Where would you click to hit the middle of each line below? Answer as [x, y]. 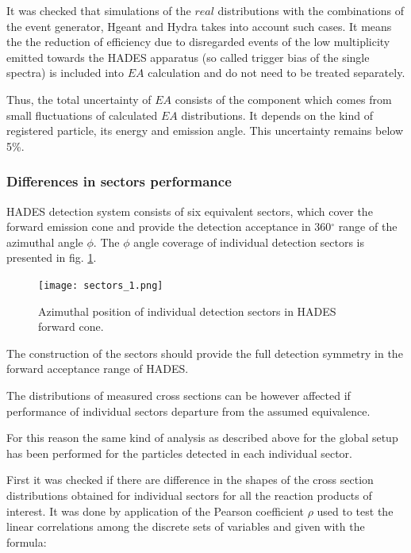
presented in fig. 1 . [52, 257]
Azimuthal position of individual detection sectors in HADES [187, 311]
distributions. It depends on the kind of [277, 115]
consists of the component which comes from [283, 99]
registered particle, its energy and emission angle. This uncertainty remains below [205, 131]
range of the [368, 227]
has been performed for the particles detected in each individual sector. [179, 453]
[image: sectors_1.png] [101, 285]
